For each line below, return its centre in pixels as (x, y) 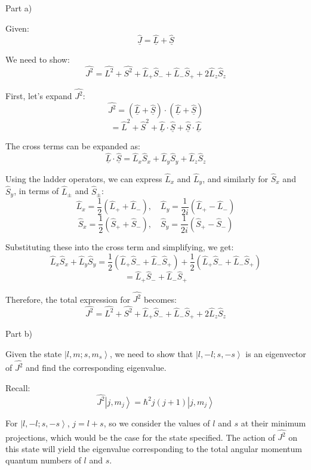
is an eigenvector (276, 353)
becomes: (160, 299)
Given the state (34, 353)
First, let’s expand (39, 96)
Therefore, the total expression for (68, 299)
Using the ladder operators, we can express (84, 178)
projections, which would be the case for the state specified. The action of (140, 437)
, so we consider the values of (157, 423)
